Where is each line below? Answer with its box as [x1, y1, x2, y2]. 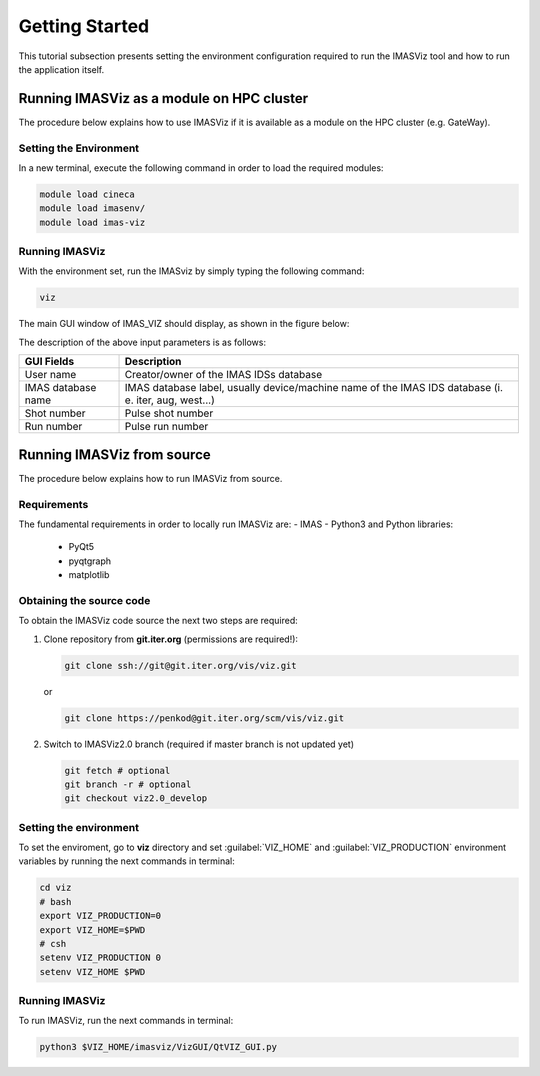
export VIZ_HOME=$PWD [39, 924, 146, 935]
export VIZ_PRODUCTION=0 [39, 910, 162, 922]
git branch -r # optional [64, 778, 192, 790]
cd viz [39, 882, 72, 894]
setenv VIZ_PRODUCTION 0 [39, 952, 162, 964]
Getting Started [18, 15, 150, 37]
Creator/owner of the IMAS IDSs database [124, 368, 323, 382]
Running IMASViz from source [18, 446, 211, 463]
